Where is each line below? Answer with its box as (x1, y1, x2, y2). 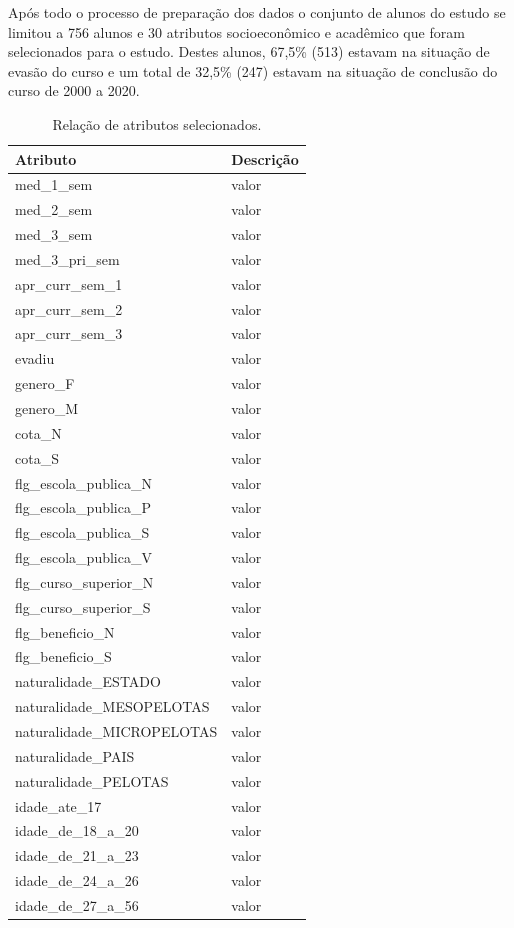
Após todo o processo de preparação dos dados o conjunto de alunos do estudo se (8, 2, 506, 22)
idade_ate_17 (15, 795, 102, 816)
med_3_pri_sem (15, 248, 120, 269)
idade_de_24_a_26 (15, 870, 139, 891)
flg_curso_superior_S (15, 596, 151, 617)
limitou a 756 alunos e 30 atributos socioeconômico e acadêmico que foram (8, 21, 465, 42)
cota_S (15, 447, 59, 468)
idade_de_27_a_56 (15, 894, 139, 915)
